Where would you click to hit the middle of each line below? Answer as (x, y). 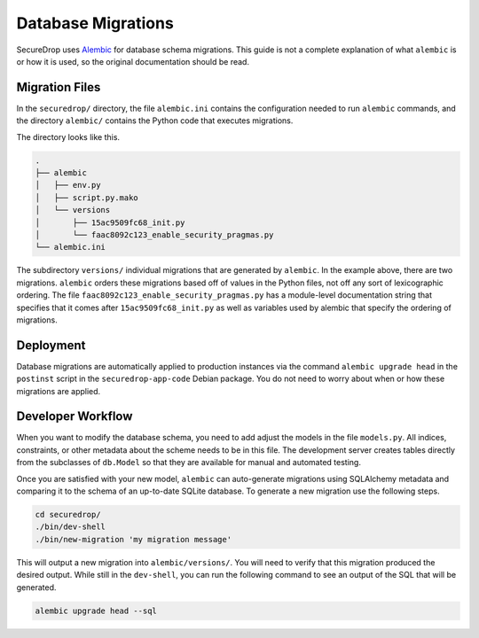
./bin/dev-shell (71, 527)
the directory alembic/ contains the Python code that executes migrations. (155, 121)
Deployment (51, 345)
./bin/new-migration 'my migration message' (133, 539)
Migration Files (59, 87)
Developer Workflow (75, 416)
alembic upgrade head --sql (96, 611)
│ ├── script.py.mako (87, 198)
